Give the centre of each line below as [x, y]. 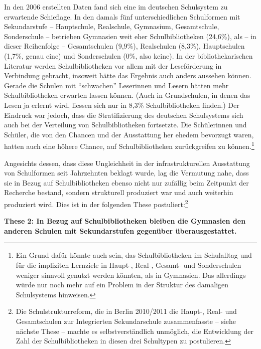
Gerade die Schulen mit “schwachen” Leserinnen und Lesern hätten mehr [116, 85]
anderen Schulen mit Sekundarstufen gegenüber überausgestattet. [120, 230]
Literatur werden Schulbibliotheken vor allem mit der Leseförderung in [113, 65]
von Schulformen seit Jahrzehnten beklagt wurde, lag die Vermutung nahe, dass [126, 173]
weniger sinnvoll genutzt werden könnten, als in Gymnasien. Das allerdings [131, 275]
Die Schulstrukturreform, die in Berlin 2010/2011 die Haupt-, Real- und [126, 311]
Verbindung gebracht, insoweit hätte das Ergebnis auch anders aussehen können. [128, 75]
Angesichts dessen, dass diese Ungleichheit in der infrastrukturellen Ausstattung [127, 163]
